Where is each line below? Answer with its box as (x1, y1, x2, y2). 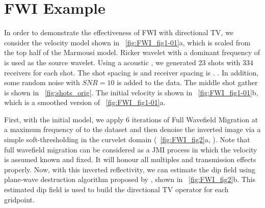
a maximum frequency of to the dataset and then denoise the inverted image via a (4, 124, 261, 135)
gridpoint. (4, 194, 35, 204)
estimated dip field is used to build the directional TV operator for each (4, 184, 229, 195)
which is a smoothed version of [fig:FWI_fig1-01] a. (4, 97, 166, 108)
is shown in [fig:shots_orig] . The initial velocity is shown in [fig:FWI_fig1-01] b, (4, 87, 258, 97)
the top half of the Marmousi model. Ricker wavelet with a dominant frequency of (4, 47, 260, 58)
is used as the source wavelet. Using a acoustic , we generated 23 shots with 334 (4, 57, 254, 67)
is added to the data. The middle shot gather (117, 77, 258, 88)
